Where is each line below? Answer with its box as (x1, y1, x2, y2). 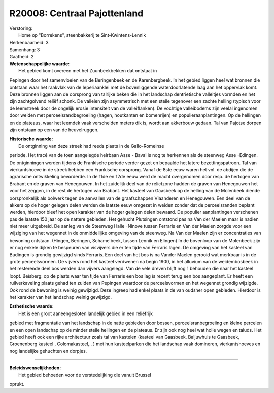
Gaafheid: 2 (9, 54, 34, 60)
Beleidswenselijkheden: (9, 365, 61, 371)
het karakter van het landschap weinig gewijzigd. (9, 294, 112, 300)
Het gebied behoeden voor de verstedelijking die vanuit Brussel (18, 372, 152, 378)
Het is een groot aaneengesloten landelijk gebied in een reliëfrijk (18, 310, 153, 317)
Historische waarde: (9, 136, 53, 142)
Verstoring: (9, 25, 33, 31)
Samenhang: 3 (9, 46, 40, 53)
